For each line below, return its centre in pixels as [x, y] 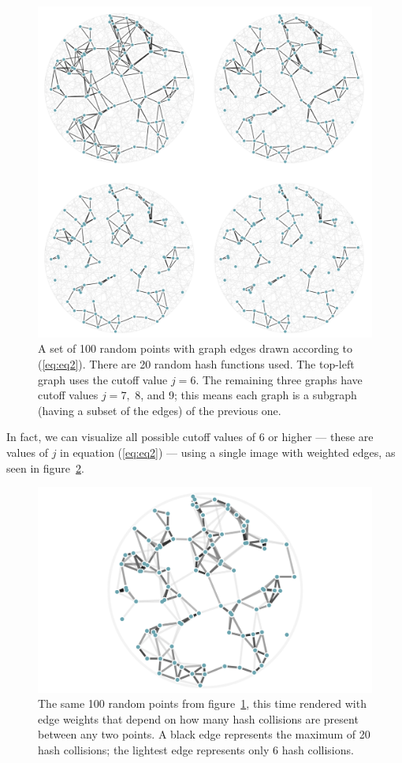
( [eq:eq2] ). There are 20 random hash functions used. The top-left [196, 364]
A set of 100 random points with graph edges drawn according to [195, 348]
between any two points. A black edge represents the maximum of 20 [204, 734]
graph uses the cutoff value [103, 379]
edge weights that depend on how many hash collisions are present [198, 718]
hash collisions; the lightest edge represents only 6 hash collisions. [196, 750]
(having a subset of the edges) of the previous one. [160, 410]
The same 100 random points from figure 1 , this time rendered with [202, 703]
